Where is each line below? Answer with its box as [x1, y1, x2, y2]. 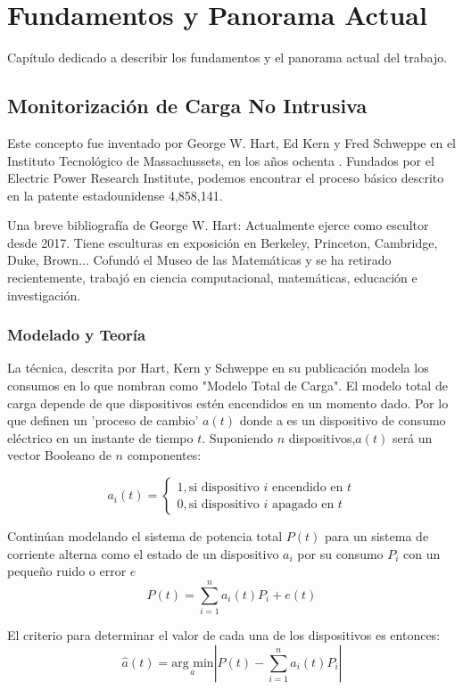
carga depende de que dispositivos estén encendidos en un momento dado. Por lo [7, 393, 449, 412]
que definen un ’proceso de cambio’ [7, 411, 199, 430]
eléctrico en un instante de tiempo [7, 428, 194, 447]
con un [403, 544, 441, 563]
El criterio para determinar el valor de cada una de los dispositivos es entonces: [7, 625, 441, 644]
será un [392, 428, 433, 447]
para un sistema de [325, 527, 429, 546]
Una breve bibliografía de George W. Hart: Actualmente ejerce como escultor [7, 216, 429, 234]
